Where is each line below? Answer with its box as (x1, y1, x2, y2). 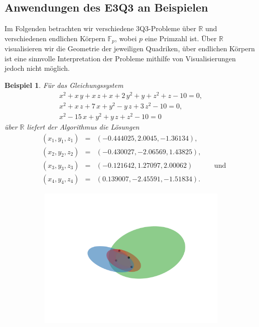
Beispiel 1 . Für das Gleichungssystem (5, 80, 123, 90)
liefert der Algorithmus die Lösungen (27, 121, 140, 132)
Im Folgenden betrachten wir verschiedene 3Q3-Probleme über (5, 23, 196, 34)
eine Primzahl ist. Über (145, 33, 217, 43)
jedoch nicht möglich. (5, 63, 70, 73)
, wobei (114, 33, 137, 43)
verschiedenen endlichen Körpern (5, 33, 105, 43)
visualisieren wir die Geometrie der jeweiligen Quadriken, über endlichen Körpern (5, 43, 255, 54)
